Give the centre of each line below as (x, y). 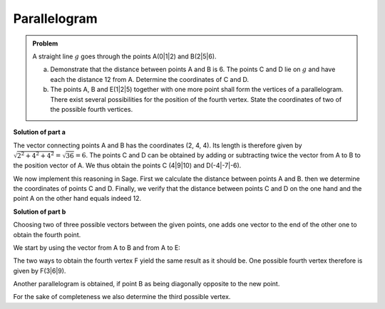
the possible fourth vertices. (92, 109)
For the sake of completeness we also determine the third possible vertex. (122, 297)
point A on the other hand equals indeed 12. (77, 199)
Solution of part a (39, 132)
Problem (45, 43)
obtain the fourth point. (47, 234)
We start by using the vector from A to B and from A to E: (97, 247)
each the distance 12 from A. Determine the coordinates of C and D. (150, 79)
